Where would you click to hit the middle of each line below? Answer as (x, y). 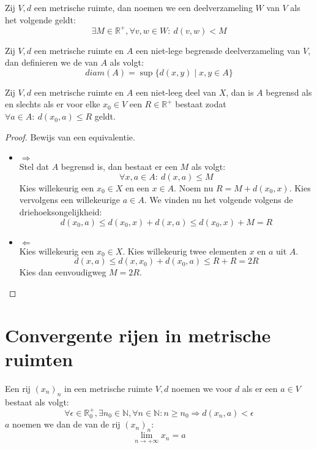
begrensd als (289, 92)
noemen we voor (202, 388)
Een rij (18, 388)
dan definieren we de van (51, 62)
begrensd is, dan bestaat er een (119, 167)
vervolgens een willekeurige (70, 200)
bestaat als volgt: (37, 401)
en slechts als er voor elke (53, 104)
